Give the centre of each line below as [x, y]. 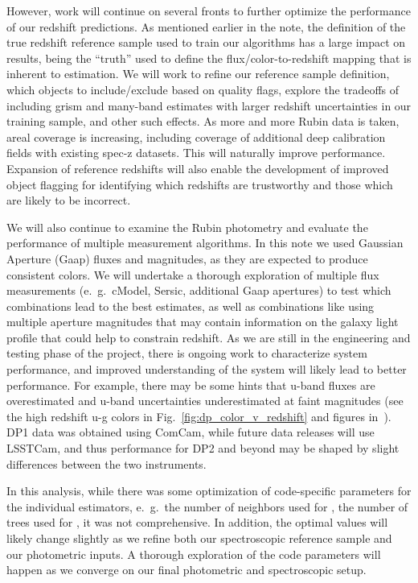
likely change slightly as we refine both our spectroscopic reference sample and [199, 538]
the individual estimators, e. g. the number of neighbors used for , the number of [207, 506]
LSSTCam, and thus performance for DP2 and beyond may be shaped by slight [203, 448]
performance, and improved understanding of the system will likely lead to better [207, 369]
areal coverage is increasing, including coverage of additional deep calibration [196, 136]
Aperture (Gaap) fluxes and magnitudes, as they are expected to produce [187, 258]
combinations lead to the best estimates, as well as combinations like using [191, 306]
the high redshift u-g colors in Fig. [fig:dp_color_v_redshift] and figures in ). [199, 416]
